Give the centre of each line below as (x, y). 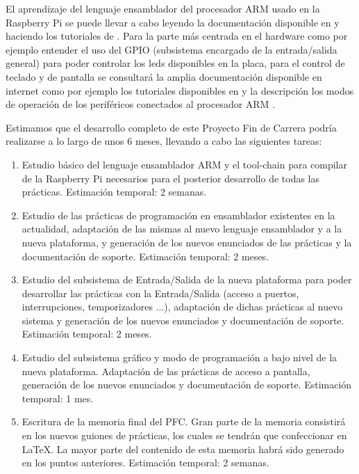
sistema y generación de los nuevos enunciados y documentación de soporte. (183, 320)
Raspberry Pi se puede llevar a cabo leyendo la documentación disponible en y (173, 22)
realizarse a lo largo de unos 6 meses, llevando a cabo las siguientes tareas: (164, 141)
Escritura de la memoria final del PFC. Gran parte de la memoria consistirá (184, 421)
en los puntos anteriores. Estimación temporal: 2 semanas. (145, 463)
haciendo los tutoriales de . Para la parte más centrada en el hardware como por (177, 36)
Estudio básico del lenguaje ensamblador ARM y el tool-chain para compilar (184, 164)
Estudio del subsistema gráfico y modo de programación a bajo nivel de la (179, 357)
